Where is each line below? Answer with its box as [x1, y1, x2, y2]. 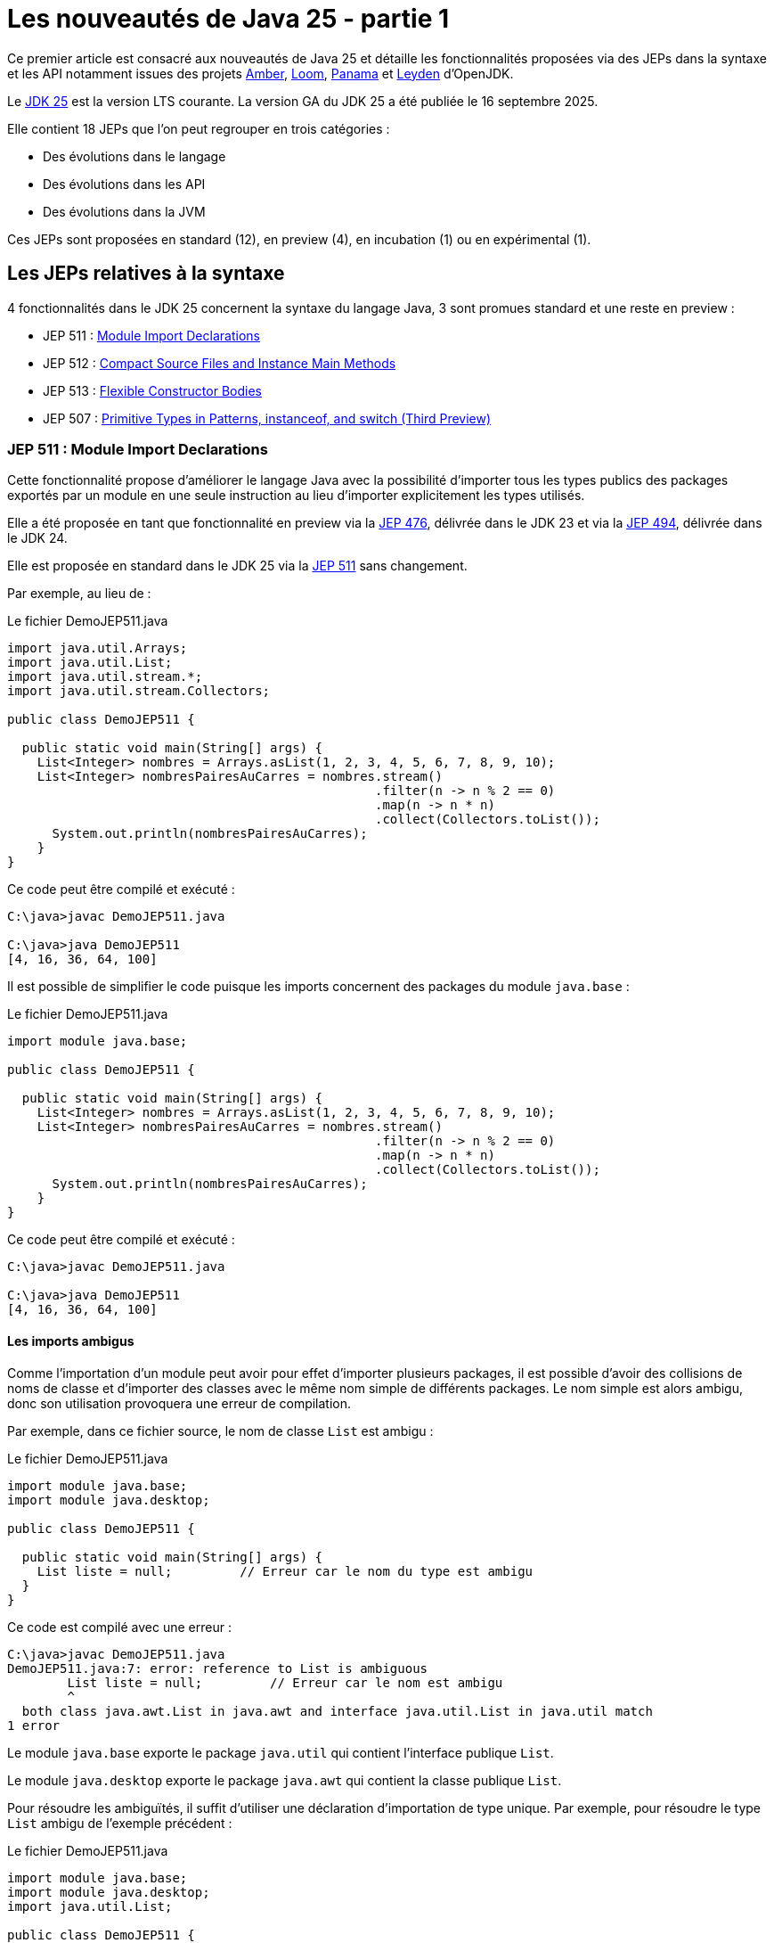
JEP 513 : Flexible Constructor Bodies [43, 382, 262, 398]
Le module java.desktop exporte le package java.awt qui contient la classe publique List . [7, 1772, 562, 1788]
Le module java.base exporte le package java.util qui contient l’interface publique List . [7, 1744, 554, 1760]
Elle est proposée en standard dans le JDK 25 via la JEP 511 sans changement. [7, 558, 468, 574]
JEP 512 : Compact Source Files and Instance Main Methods [43, 355, 396, 371]
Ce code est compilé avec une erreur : [7, 1619, 232, 1635]
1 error [7, 1718, 61, 1733]
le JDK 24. [7, 530, 68, 546]
